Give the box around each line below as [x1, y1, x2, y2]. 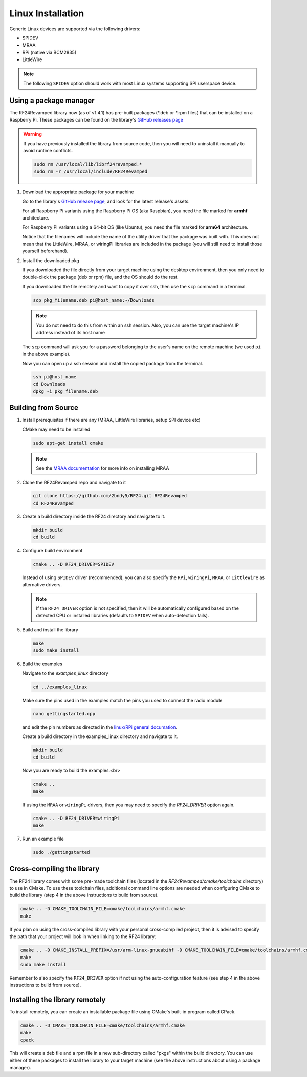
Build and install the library [22, 626, 79, 633]
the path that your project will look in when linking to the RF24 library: [9, 933, 156, 940]
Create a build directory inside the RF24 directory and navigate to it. [22, 513, 166, 520]
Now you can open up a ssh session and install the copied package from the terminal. [22, 360, 203, 366]
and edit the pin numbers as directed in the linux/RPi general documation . [22, 724, 178, 730]
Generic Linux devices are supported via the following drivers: [9, 26, 141, 32]
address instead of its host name [36, 329, 105, 335]
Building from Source [9, 403, 79, 412]
